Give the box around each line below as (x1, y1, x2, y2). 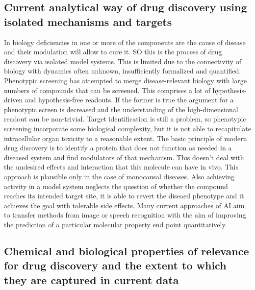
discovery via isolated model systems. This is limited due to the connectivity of (4, 56, 241, 66)
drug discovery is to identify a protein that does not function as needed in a (4, 143, 232, 153)
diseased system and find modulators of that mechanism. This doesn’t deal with (4, 152, 244, 162)
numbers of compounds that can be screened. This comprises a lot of (4, 85, 210, 95)
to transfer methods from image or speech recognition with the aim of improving (4, 210, 246, 220)
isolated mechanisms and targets (4, 14, 172, 29)
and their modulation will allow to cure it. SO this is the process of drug (4, 47, 222, 57)
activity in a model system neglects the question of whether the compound (4, 181, 228, 191)
